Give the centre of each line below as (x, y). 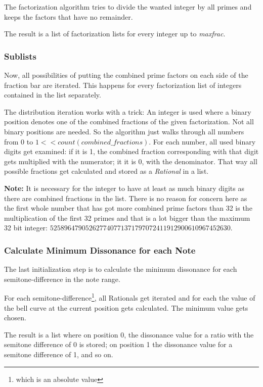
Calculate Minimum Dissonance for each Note (100, 250)
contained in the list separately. (53, 95)
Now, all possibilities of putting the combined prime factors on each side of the (126, 75)
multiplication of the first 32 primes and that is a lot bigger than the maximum (127, 217)
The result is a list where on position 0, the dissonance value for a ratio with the (129, 334)
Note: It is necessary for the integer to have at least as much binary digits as (124, 188)
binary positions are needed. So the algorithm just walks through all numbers (124, 131)
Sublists (20, 56)
